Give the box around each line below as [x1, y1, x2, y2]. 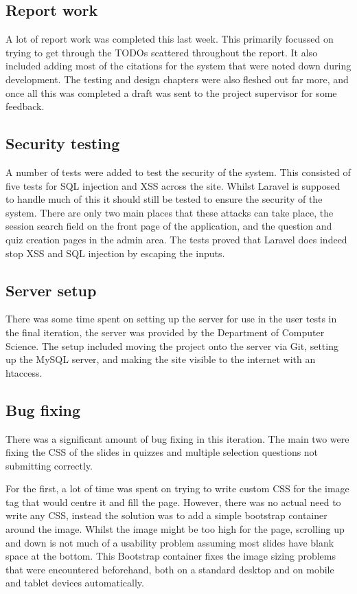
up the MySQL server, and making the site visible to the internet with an [5, 352, 316, 366]
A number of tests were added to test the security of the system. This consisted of [5, 164, 351, 179]
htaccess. [5, 365, 43, 379]
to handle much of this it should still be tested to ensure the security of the [5, 192, 323, 206]
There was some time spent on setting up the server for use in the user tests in [5, 311, 337, 326]
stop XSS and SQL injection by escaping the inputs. [5, 245, 225, 260]
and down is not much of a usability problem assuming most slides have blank [5, 535, 334, 549]
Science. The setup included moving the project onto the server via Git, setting [5, 338, 338, 353]
